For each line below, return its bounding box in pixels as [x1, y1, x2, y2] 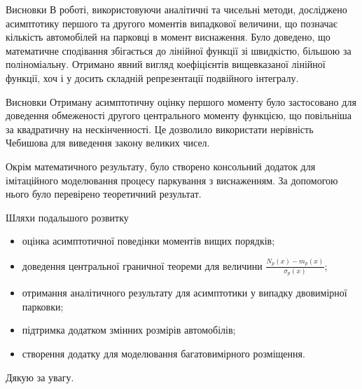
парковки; [22, 299, 64, 313]
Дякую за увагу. [6, 369, 74, 384]
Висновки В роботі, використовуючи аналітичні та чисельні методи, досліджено [6, 2, 347, 16]
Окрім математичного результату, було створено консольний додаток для [6, 158, 316, 173]
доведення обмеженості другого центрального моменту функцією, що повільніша [6, 108, 352, 123]
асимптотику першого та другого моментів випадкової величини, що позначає [6, 15, 337, 30]
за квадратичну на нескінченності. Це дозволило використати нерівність [6, 121, 314, 136]
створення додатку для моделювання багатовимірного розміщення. [22, 346, 305, 360]
